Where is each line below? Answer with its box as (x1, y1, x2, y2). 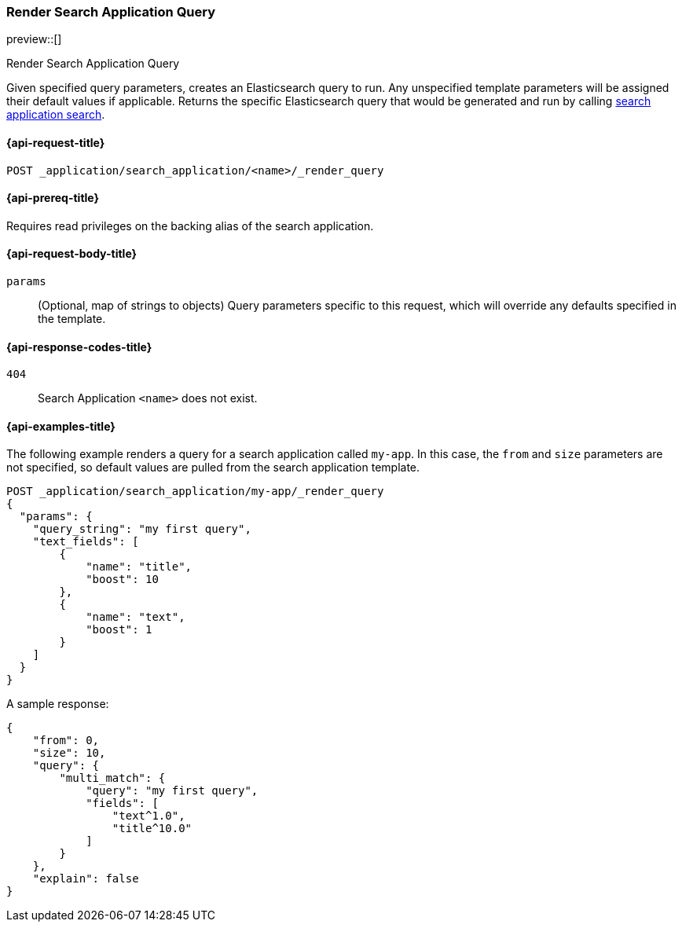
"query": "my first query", (86, 784, 258, 798)
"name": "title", (86, 560, 192, 574)
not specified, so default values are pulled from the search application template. (6, 460, 420, 475)
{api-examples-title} (6, 419, 115, 433)
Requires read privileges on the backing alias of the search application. (6, 218, 374, 233)
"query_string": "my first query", (32, 523, 251, 536)
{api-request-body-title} (6, 247, 137, 261)
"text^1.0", (112, 809, 185, 823)
